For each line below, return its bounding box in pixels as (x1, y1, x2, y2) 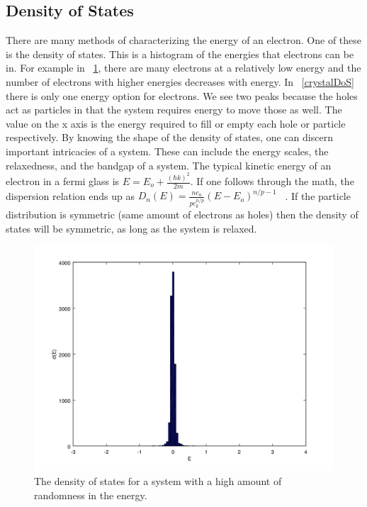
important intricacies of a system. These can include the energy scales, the (6, 143, 329, 158)
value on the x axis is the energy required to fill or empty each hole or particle (6, 116, 346, 130)
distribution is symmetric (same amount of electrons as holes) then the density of (6, 207, 358, 222)
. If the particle (285, 188, 351, 203)
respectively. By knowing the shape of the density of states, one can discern (6, 130, 333, 145)
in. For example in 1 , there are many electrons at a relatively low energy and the (6, 60, 361, 75)
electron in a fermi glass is (6, 174, 120, 189)
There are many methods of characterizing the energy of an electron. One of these (6, 33, 362, 48)
